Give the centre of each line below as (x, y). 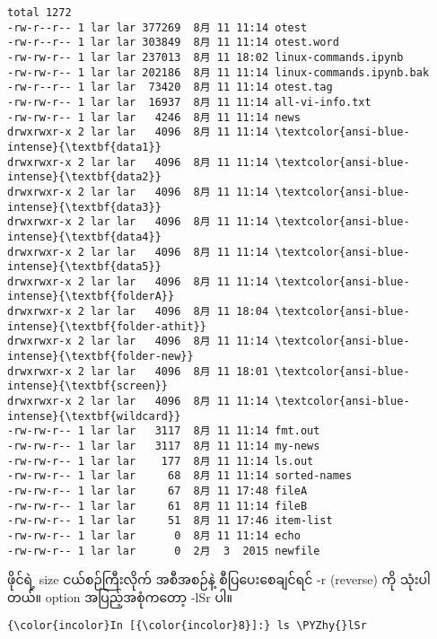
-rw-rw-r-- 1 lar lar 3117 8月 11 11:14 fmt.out (164, 431)
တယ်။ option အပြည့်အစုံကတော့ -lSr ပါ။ (120, 596)
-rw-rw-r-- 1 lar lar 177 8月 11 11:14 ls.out (161, 461)
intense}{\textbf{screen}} (87, 386)
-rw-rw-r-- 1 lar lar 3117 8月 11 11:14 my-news (164, 446)
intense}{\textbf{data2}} (84, 177)
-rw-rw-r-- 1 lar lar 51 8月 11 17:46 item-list (170, 521)
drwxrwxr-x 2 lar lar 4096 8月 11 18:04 (138, 312)
